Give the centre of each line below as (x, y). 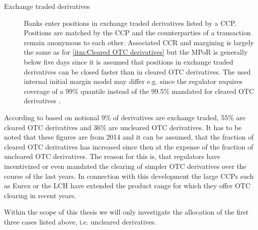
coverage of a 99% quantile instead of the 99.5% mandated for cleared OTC (139, 91)
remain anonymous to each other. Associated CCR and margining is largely (139, 42)
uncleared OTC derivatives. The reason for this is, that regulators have (112, 156)
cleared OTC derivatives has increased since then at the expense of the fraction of (129, 146)
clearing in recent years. (40, 195)
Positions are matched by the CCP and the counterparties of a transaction (137, 33)
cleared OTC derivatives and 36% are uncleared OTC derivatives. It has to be (123, 127)
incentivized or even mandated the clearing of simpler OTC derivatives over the (125, 166)
